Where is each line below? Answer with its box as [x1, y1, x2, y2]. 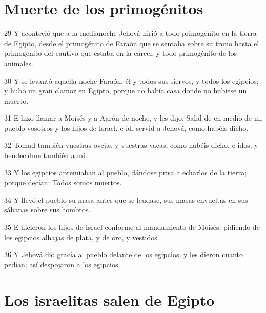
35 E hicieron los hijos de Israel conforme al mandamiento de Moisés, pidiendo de [4, 222, 260, 232]
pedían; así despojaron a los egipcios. [4, 259, 120, 269]
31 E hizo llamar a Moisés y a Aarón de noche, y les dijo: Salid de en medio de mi [4, 112, 262, 123]
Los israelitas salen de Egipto [4, 289, 215, 310]
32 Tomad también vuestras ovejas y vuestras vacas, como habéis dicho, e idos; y [4, 140, 258, 150]
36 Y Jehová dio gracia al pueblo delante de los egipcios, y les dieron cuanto [4, 249, 243, 260]
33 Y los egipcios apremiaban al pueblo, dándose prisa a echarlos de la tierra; [4, 167, 247, 178]
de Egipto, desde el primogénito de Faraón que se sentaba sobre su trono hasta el [4, 37, 259, 48]
